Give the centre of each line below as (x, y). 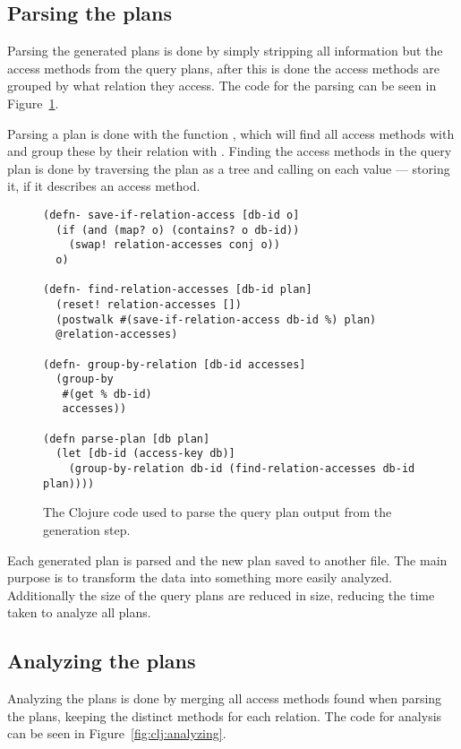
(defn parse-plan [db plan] (127, 439)
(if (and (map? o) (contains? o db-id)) (178, 230)
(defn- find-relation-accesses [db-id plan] (178, 290)
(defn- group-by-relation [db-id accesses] (175, 364)
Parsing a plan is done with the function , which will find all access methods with (231, 133)
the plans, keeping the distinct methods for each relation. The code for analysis (225, 715)
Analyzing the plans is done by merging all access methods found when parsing (225, 698)
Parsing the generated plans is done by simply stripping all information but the (225, 51)
